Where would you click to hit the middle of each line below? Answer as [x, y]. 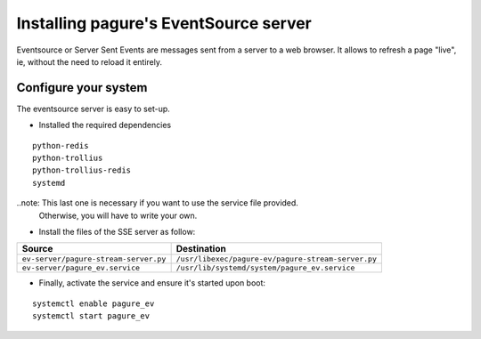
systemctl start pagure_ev [91, 316]
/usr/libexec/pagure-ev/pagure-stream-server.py [277, 259]
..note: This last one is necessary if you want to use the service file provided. [157, 203]
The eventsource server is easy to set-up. [94, 109]
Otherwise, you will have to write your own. [118, 215]
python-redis [61, 145]
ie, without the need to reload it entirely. [90, 61]
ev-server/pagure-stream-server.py [94, 259]
